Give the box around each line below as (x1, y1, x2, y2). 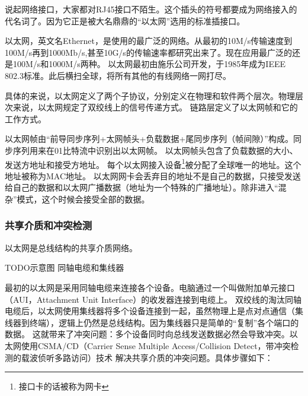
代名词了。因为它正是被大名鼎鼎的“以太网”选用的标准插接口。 (5, 14, 245, 27)
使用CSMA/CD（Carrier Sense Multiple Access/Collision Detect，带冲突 (21, 339, 291, 351)
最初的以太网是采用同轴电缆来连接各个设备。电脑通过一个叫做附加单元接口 (5, 281, 295, 293)
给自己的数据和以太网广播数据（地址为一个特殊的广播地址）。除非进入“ (5, 181, 278, 194)
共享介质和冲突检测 (5, 218, 92, 233)
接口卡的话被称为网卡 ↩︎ (18, 380, 109, 392)
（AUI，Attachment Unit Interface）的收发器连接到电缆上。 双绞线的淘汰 (5, 293, 285, 305)
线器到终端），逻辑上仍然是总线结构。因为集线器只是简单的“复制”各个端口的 (5, 316, 299, 328)
